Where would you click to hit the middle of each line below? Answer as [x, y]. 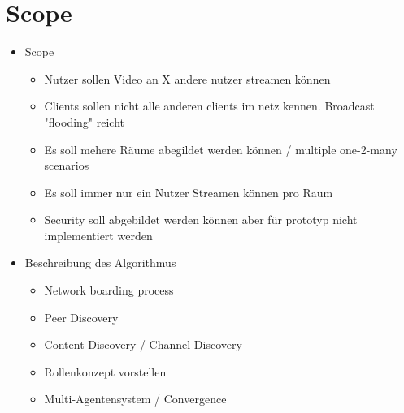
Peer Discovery [81, 317]
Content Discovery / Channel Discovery [143, 344]
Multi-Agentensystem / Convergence [135, 399]
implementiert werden [98, 235]
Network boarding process [109, 290]
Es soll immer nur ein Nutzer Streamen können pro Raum [189, 192]
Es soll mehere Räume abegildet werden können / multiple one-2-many [221, 149]
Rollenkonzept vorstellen [105, 371]
